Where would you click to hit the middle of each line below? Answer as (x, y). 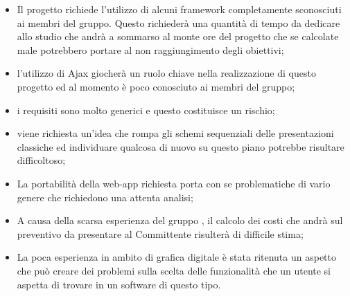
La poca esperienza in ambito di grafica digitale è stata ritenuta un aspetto (177, 257)
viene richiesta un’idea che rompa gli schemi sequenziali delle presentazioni (175, 133)
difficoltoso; (41, 160)
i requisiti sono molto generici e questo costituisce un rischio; (146, 110)
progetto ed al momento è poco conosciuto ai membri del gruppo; (156, 86)
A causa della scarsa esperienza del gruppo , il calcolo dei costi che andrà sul (180, 220)
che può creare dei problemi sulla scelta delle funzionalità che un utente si (174, 270)
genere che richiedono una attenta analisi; (105, 197)
